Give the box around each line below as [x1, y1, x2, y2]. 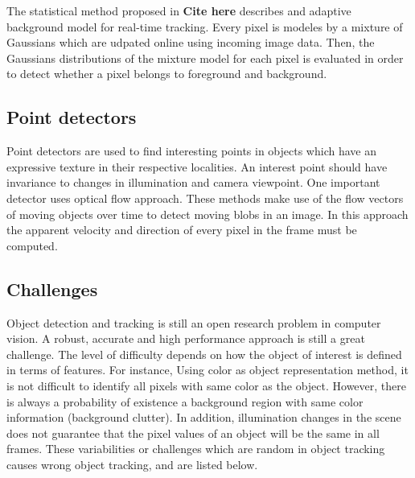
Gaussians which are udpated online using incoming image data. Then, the [6, 34, 375, 51]
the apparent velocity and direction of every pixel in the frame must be [6, 221, 357, 238]
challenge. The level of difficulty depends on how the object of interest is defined [6, 345, 402, 362]
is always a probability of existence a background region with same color [6, 393, 364, 410]
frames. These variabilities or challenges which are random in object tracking [6, 440, 385, 457]
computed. [6, 237, 58, 253]
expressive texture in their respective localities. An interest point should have [6, 158, 388, 175]
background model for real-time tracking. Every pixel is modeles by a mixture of [6, 18, 403, 35]
